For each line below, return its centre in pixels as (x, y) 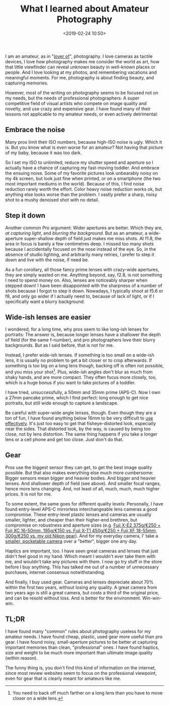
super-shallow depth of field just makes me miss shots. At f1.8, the (93, 238)
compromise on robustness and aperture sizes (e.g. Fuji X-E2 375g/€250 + (83, 525)
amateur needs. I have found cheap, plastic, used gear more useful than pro (84, 637)
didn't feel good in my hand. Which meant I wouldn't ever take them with (80, 556)
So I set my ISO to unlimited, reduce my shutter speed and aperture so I (79, 162)
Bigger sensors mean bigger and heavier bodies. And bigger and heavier (80, 478)
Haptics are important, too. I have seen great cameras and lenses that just (82, 551)
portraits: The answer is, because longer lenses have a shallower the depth (83, 335)
